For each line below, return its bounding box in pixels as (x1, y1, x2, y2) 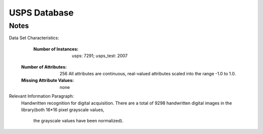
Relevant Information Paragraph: (9, 93, 74, 99)
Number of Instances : (33, 46, 79, 52)
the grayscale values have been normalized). (33, 118, 124, 124)
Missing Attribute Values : (21, 78, 74, 84)
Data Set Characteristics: (9, 35, 59, 41)
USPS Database (9, 7, 74, 18)
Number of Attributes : (21, 64, 67, 70)
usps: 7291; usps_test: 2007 (72, 53, 128, 59)
